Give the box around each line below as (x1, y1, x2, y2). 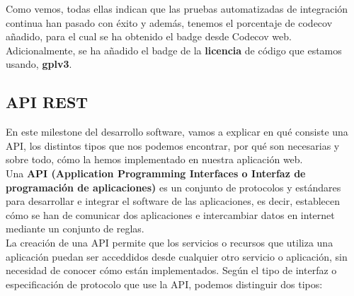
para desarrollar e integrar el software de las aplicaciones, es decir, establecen (6, 194, 341, 208)
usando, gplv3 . (6, 57, 72, 71)
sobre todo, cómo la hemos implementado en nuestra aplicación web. (6, 152, 303, 167)
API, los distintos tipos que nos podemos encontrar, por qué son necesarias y (6, 138, 340, 153)
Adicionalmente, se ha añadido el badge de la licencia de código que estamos (6, 42, 342, 57)
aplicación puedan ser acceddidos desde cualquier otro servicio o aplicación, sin (6, 249, 348, 264)
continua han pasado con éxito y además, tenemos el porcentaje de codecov (6, 15, 333, 30)
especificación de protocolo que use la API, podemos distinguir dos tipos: (6, 276, 323, 291)
